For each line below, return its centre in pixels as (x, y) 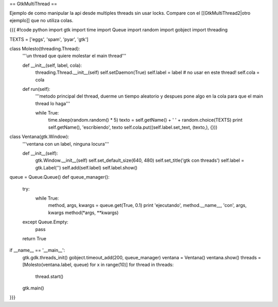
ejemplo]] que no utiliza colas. (41, 20)
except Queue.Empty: (46, 222)
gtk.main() (33, 288)
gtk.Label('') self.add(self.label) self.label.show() (86, 167)
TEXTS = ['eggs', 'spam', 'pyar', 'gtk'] (49, 39)
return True (34, 238)
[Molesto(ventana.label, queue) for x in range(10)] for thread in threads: (98, 265)
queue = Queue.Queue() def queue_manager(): (60, 177)
